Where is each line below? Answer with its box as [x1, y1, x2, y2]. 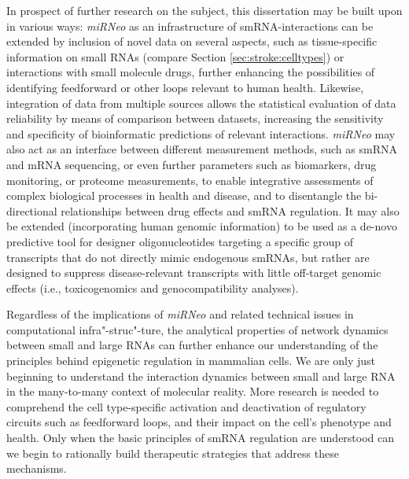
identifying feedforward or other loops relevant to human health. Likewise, [6, 79, 364, 95]
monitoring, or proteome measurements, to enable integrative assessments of [6, 171, 374, 188]
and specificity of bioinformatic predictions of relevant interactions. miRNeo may [6, 125, 396, 142]
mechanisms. [6, 460, 67, 477]
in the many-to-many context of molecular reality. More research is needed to [6, 383, 379, 400]
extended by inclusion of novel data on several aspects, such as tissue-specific [6, 33, 378, 50]
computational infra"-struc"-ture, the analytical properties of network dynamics [6, 321, 389, 337]
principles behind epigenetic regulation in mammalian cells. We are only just [6, 352, 375, 369]
